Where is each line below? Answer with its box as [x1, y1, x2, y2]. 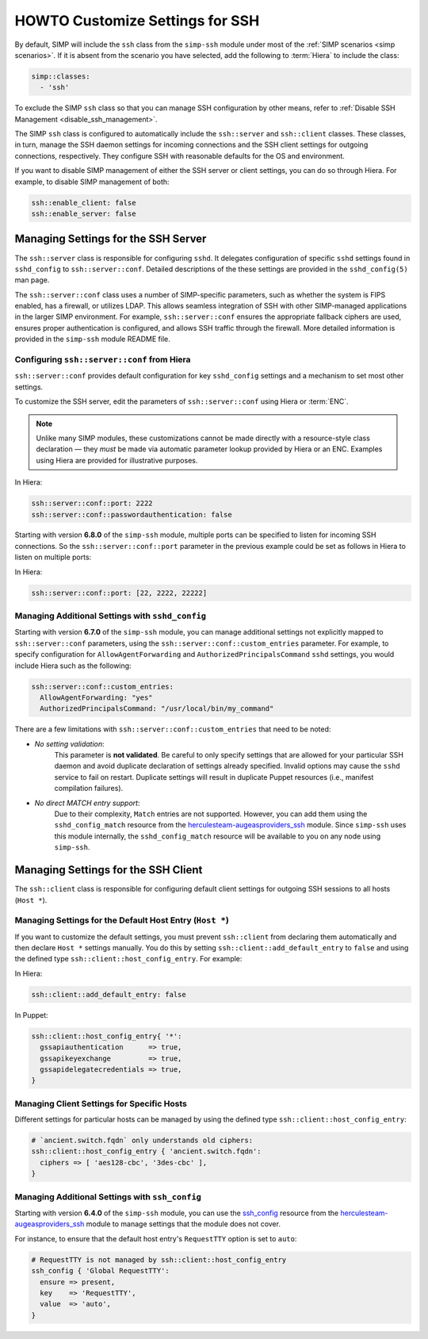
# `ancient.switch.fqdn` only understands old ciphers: [31, 1136, 254, 1145]
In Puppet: [14, 1010, 49, 1019]
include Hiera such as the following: [14, 661, 132, 670]
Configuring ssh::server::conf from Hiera [14, 354, 191, 365]
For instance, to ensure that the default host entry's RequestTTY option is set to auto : [14, 1233, 297, 1243]
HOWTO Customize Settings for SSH [14, 12, 260, 29]
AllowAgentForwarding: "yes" [40, 693, 154, 702]
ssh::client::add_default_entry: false [31, 990, 186, 999]
